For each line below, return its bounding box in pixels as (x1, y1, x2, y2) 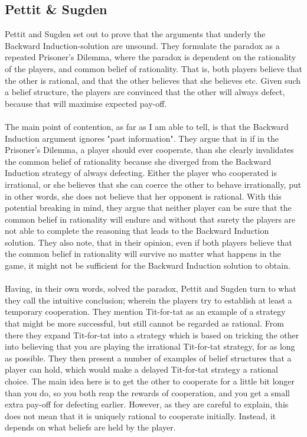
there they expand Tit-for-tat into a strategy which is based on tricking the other (5, 328, 299, 341)
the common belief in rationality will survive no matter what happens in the (5, 247, 281, 260)
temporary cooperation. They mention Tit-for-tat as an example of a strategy (5, 305, 286, 318)
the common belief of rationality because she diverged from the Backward (5, 155, 272, 167)
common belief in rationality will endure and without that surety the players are (5, 213, 296, 225)
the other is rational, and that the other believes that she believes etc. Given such (5, 74, 301, 86)
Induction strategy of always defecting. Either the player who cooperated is (5, 167, 277, 179)
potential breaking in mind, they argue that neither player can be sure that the (5, 201, 292, 214)
